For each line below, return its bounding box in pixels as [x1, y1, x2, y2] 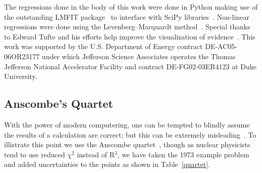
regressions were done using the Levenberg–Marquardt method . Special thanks [4, 21, 250, 32]
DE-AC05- [205, 41, 237, 52]
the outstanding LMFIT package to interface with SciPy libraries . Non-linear [4, 11, 249, 22]
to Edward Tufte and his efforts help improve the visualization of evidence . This [4, 31, 255, 41]
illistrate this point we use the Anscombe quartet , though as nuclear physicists [4, 139, 250, 150]
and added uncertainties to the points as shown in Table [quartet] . [4, 159, 210, 169]
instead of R [77, 149, 115, 159]
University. [4, 71, 37, 81]
